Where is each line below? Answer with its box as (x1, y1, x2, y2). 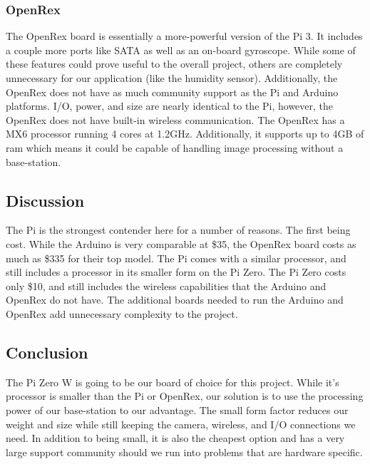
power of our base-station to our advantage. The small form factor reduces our (6, 402, 349, 417)
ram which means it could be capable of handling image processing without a (6, 140, 344, 155)
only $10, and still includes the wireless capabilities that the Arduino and (6, 278, 327, 293)
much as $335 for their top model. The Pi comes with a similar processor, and (6, 250, 346, 265)
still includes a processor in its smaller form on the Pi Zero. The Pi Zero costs (6, 264, 346, 279)
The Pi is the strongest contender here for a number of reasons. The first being (6, 222, 351, 237)
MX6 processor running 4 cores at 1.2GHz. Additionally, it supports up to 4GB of (6, 126, 364, 141)
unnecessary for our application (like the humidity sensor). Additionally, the (6, 71, 338, 85)
